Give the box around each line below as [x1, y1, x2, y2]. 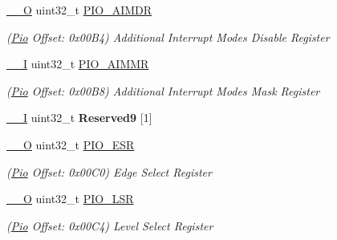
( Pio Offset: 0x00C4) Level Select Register [6, 217, 213, 234]
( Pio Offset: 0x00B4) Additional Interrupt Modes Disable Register [6, 28, 330, 45]
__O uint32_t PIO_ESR [6, 136, 135, 153]
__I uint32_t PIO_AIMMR [6, 55, 149, 72]
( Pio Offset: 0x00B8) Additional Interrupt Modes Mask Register [6, 82, 320, 99]
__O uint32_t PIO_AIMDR [6, 2, 152, 18]
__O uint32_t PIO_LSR [6, 190, 134, 207]
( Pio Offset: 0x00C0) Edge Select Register [6, 163, 212, 180]
